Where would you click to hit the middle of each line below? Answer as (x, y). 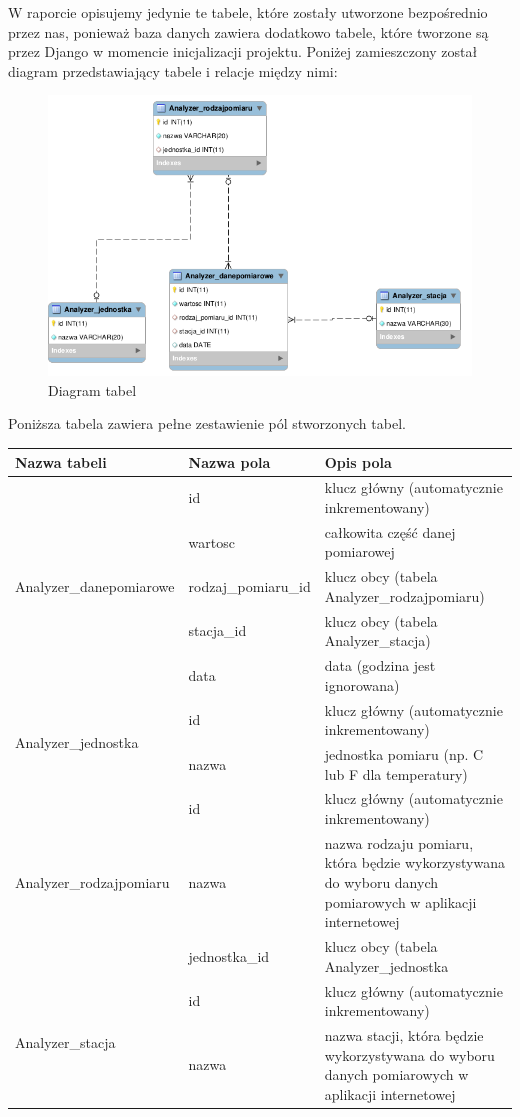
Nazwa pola (229, 461)
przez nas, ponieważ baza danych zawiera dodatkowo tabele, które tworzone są (248, 31)
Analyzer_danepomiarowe (95, 586)
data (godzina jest (380, 665)
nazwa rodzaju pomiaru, (399, 842)
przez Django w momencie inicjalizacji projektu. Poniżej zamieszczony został (243, 51)
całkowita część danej (390, 531)
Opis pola (358, 461)
